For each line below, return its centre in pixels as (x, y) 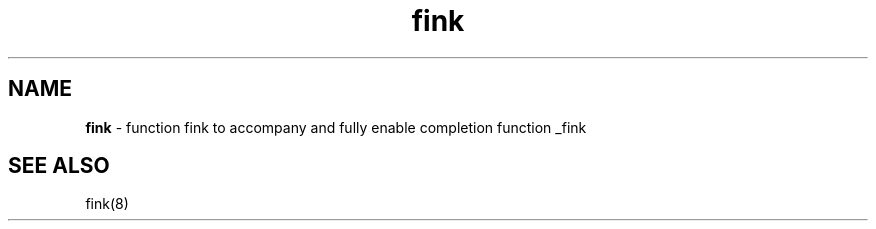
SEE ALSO (59, 166)
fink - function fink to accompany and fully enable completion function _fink (336, 127)
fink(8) (107, 204)
